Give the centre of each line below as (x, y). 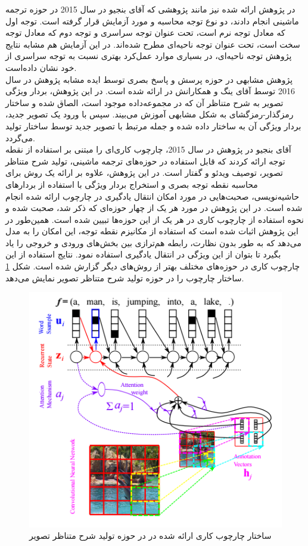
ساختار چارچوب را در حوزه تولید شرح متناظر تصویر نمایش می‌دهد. (125, 277)
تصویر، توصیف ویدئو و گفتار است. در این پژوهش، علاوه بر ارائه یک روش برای (144, 173)
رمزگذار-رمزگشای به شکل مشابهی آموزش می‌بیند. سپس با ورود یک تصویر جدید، (150, 114)
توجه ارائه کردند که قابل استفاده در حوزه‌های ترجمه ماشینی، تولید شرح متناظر (145, 161)
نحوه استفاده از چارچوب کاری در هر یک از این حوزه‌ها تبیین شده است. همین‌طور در (155, 219)
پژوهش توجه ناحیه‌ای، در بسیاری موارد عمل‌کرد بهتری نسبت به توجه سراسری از (149, 56)
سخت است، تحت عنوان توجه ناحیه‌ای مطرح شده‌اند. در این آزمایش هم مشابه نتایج (153, 44)
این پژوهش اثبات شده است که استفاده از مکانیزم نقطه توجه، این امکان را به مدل (152, 231)
